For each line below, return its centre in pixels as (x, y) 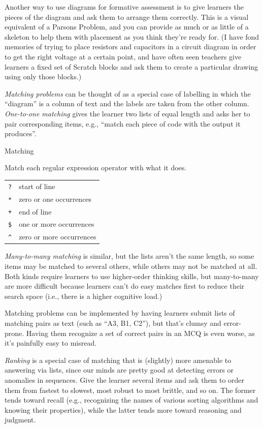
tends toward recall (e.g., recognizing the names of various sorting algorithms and (131, 400)
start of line (37, 186)
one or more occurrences (57, 224)
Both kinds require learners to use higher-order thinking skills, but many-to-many (132, 276)
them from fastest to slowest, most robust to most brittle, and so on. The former (130, 390)
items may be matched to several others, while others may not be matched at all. (131, 266)
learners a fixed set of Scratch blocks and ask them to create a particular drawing (131, 66)
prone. (14, 333)
